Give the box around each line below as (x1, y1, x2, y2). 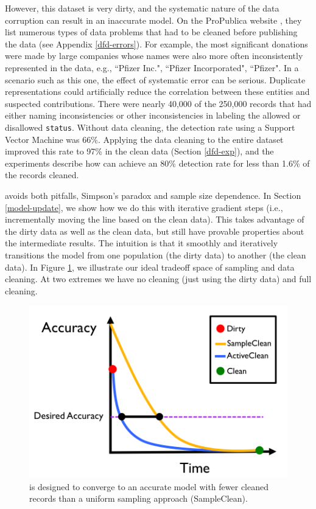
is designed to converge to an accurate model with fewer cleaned (29, 480, 269, 493)
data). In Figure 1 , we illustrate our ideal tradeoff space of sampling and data (5, 260, 295, 273)
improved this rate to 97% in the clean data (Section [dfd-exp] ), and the (5, 145, 274, 158)
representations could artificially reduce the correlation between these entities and (5, 85, 310, 98)
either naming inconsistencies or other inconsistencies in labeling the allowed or (5, 109, 301, 122)
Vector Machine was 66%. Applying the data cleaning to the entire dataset (5, 133, 284, 145)
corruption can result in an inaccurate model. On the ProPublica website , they (5, 13, 302, 26)
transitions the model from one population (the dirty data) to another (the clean (5, 248, 306, 261)
